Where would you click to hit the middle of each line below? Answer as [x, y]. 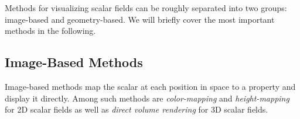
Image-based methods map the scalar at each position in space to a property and [150, 86]
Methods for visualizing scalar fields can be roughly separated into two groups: [146, 8]
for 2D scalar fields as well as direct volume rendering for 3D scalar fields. [137, 109]
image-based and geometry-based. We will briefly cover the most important [140, 19]
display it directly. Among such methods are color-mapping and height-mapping [147, 98]
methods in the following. [50, 31]
